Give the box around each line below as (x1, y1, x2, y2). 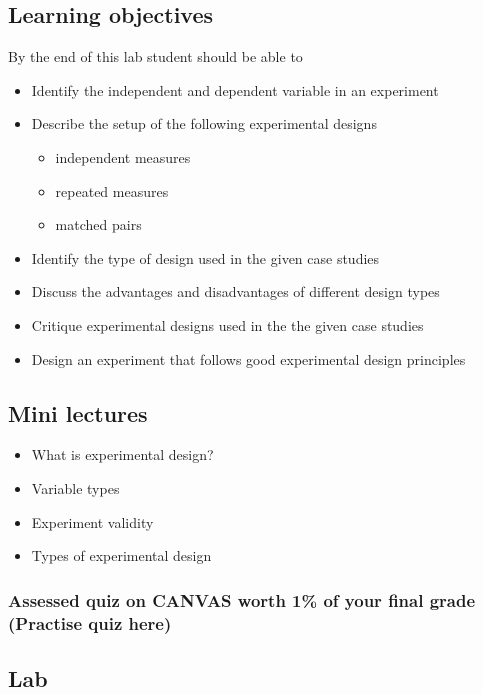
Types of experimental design (31, 545, 212, 566)
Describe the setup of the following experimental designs (31, 113, 377, 134)
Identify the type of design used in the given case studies (31, 247, 380, 268)
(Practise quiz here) (8, 610, 172, 635)
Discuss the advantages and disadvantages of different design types (31, 281, 440, 302)
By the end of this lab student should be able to (8, 46, 303, 67)
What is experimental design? (31, 444, 214, 465)
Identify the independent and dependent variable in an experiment (31, 79, 439, 100)
